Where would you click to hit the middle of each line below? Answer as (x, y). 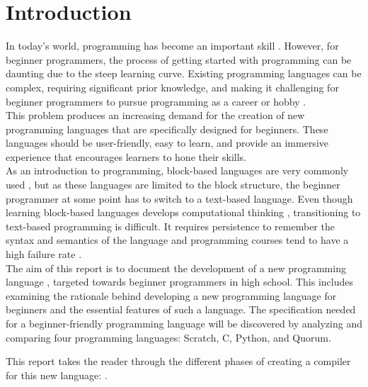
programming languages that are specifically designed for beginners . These (167, 129)
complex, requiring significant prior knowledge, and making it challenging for (172, 87)
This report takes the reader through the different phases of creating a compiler (178, 361)
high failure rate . (44, 254)
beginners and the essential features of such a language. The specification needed (181, 309)
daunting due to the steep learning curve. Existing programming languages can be (184, 73)
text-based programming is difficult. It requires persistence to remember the (170, 226)
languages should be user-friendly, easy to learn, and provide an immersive (167, 143)
